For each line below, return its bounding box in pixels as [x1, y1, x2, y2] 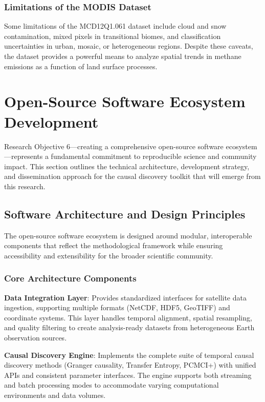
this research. [4, 180, 46, 191]
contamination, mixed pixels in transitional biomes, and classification [4, 30, 221, 41]
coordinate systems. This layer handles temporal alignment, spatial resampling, [4, 312, 252, 323]
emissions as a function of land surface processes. [4, 61, 158, 71]
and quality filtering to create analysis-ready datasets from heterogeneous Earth [4, 322, 255, 333]
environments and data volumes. [4, 390, 106, 400]
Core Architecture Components [4, 272, 137, 285]
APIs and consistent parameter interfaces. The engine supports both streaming [4, 369, 252, 380]
